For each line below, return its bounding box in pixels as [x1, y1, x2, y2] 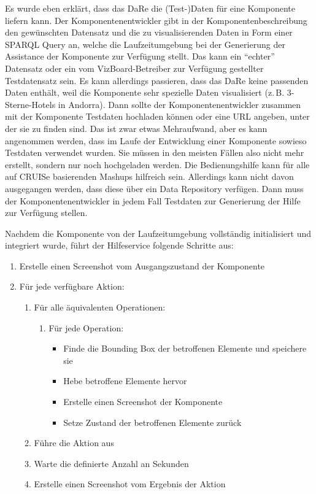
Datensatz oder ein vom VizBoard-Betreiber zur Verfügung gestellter [5, 61, 264, 74]
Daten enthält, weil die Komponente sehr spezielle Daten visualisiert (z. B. [5, 86, 285, 99]
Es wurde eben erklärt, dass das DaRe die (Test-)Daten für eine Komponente [5, 2, 296, 14]
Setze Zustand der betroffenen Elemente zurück [63, 415, 242, 428]
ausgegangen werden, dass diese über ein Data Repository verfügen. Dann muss [5, 182, 304, 195]
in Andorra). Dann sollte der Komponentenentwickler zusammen [58, 98, 301, 110]
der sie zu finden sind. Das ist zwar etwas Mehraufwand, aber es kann [5, 122, 268, 134]
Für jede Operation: [48, 321, 124, 334]
